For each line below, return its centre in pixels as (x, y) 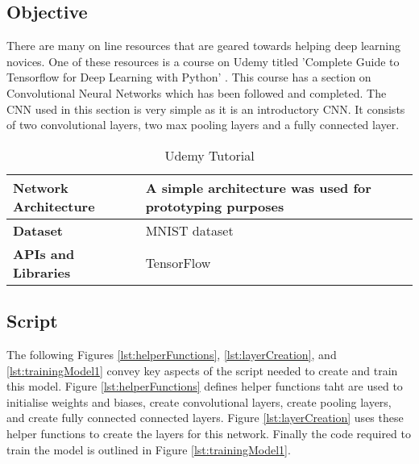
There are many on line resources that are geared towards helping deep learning (203, 46)
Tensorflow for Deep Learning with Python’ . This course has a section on (189, 77)
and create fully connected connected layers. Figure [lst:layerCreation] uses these (205, 418)
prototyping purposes (215, 206)
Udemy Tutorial (209, 155)
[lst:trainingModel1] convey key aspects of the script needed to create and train (202, 370)
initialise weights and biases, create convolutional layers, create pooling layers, (199, 401)
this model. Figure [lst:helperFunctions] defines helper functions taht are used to (205, 386)
